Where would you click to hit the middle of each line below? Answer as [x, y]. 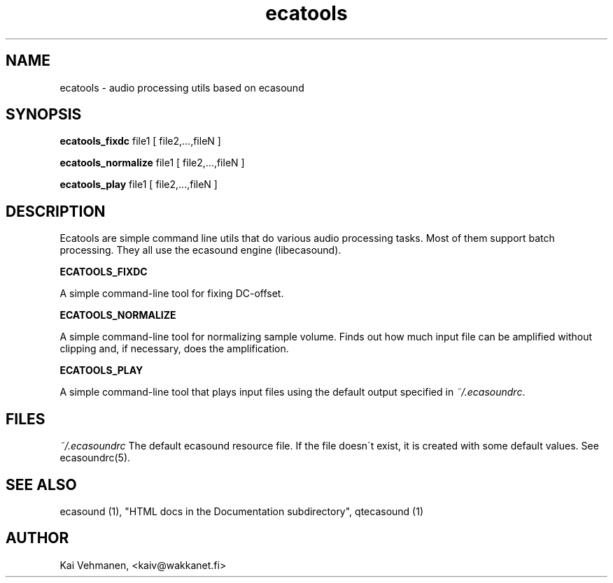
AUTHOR [37, 538]
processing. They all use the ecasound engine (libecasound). [200, 250]
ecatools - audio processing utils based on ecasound [182, 87]
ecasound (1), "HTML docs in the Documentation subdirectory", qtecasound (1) [242, 511]
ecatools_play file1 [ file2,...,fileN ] [139, 185]
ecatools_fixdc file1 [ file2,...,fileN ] [140, 141]
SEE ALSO [41, 484]
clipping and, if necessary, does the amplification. [174, 349]
